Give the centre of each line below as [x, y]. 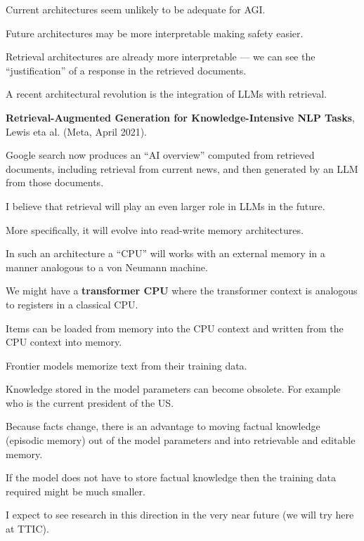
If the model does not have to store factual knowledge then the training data [171, 477]
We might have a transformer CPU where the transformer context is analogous [182, 291]
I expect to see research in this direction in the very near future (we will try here [180, 515]
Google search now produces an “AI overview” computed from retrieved [160, 155]
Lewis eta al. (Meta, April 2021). [76, 131]
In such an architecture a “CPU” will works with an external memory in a [165, 253]
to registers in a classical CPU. [72, 304]
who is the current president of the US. [90, 402]
